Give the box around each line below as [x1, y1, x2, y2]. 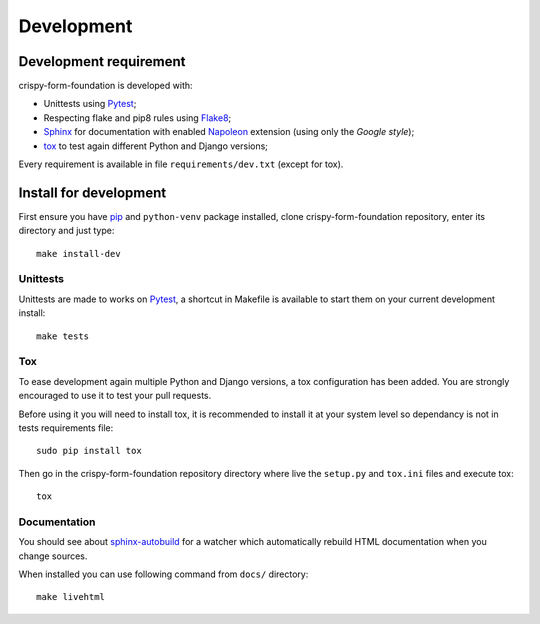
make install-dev [36, 248, 121, 259]
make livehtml [36, 591, 105, 603]
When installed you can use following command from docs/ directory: [18, 568, 309, 580]
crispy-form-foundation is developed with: [18, 80, 194, 92]
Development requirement [18, 53, 186, 70]
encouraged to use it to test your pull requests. [18, 390, 212, 402]
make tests [36, 330, 90, 342]
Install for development [18, 184, 167, 201]
